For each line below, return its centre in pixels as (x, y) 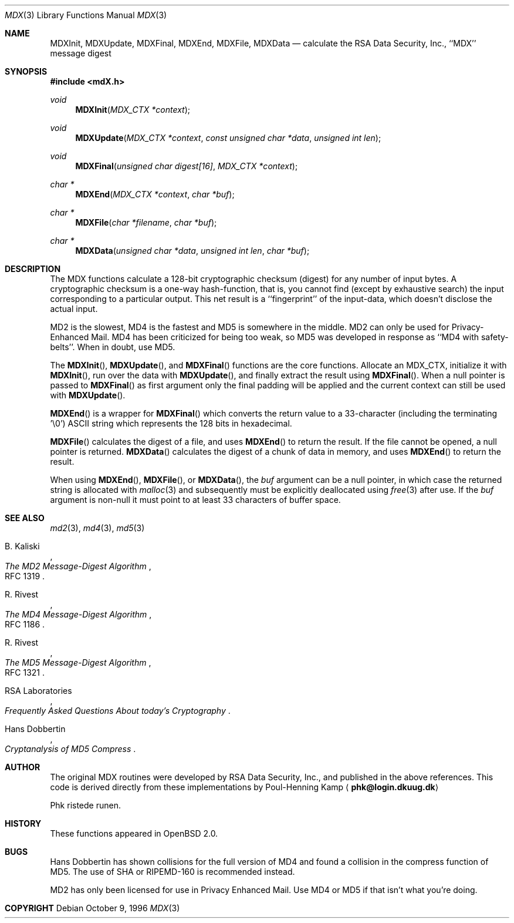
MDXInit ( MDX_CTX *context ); (133, 110)
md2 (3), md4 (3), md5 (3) (97, 528)
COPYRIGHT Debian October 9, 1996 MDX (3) (92, 908)
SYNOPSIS (26, 71)
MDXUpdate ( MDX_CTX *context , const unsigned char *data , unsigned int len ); (228, 138)
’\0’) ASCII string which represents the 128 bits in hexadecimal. (171, 423)
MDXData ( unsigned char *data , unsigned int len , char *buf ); (192, 251)
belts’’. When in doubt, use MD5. (113, 347)
